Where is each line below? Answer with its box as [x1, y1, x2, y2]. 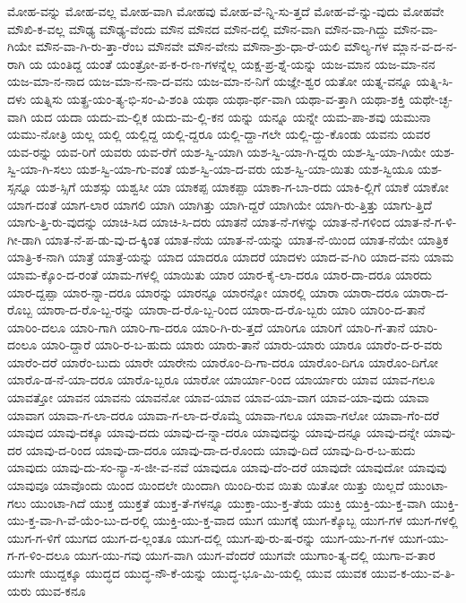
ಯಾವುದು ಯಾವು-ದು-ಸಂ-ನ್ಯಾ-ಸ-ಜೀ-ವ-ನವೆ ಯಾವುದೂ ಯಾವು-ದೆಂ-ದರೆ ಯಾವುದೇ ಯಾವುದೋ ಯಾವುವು [7, 458, 447, 477]
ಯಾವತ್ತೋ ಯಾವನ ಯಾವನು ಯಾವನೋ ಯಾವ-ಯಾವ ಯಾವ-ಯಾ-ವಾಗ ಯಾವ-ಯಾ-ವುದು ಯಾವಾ [7, 388, 429, 407]
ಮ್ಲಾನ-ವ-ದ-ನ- [393, 37, 458, 56]
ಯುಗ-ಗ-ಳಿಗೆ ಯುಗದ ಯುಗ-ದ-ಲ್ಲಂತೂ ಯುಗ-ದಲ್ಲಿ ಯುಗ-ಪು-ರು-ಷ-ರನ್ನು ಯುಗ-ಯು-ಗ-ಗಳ [7, 528, 395, 547]
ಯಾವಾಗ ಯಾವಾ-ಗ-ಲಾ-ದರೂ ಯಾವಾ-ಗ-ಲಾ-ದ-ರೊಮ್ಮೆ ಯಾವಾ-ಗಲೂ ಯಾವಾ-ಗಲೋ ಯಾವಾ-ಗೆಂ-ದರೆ [7, 405, 440, 424]
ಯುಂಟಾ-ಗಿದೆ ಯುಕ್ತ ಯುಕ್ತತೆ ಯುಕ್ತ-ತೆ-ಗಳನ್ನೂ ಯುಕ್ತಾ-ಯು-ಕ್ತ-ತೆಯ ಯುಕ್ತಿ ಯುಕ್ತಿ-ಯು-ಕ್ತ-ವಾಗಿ [30, 493, 427, 512]
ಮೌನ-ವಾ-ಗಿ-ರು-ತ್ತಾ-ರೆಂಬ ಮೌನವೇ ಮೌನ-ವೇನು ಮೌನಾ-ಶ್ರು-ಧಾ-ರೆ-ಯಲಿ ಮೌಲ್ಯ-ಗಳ [35, 37, 389, 56]
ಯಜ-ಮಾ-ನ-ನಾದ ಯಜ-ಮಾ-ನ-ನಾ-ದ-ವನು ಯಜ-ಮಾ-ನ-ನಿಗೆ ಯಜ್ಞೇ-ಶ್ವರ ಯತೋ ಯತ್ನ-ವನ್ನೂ [7, 72, 412, 90]
